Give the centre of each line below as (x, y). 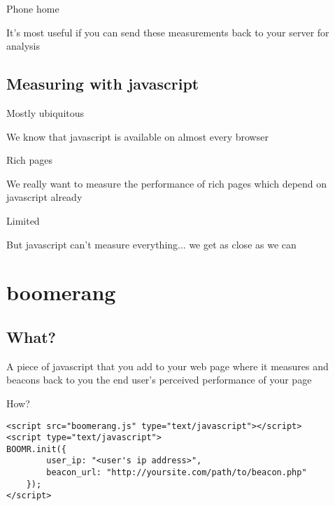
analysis (23, 46)
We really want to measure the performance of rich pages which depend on (167, 183)
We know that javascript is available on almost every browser (137, 136)
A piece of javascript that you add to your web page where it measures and (167, 366)
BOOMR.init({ (36, 449)
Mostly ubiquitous (45, 112)
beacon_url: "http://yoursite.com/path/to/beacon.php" (177, 473)
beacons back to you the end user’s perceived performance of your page (159, 380)
